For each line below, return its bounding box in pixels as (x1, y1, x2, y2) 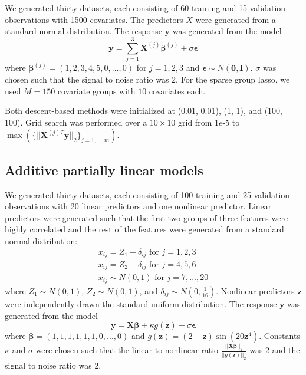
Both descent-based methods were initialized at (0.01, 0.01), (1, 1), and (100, (5, 104, 283, 117)
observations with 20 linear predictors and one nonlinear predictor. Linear (5, 200, 272, 212)
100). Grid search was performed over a (5, 116, 147, 128)
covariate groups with (57, 84, 136, 97)
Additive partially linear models (5, 160, 203, 179)
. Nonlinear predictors (216, 284, 295, 297)
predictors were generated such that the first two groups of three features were (5, 211, 288, 223)
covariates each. (149, 84, 206, 97)
